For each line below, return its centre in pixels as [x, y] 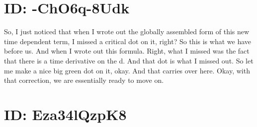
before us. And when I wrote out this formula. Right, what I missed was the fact [127, 51]
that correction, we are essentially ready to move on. [84, 80]
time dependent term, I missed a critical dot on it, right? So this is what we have [128, 41]
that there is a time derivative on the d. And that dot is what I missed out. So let [129, 60]
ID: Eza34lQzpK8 [65, 114]
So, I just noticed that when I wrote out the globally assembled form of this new [127, 32]
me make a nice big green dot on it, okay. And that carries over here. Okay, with [127, 70]
